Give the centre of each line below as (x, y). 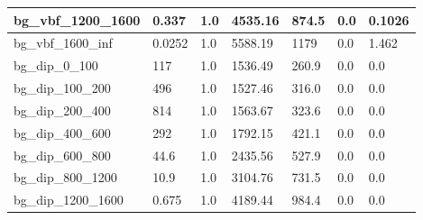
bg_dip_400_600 (62, 132)
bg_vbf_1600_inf (63, 43)
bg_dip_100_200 (62, 88)
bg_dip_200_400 (62, 110)
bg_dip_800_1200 (65, 177)
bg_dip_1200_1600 (69, 200)
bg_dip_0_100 (56, 65)
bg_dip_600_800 (62, 155)
